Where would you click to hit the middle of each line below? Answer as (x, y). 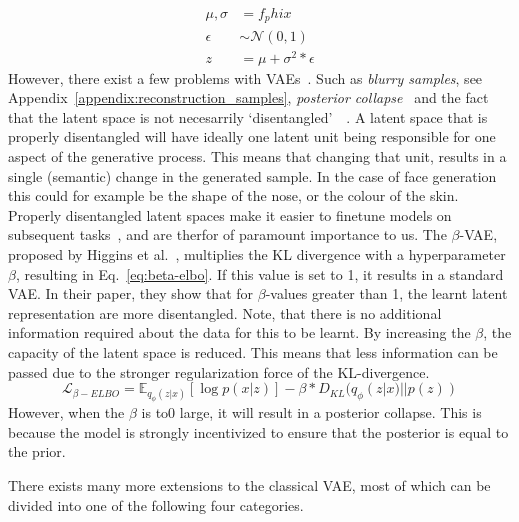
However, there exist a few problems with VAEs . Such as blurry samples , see (245, 77)
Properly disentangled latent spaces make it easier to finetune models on (230, 214)
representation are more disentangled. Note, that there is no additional (225, 312)
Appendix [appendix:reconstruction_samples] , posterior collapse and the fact (248, 97)
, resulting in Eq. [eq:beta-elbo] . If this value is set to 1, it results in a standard (259, 273)
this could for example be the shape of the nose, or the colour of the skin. (233, 195)
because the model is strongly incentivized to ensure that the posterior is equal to (258, 431)
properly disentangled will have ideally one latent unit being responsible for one (252, 136)
